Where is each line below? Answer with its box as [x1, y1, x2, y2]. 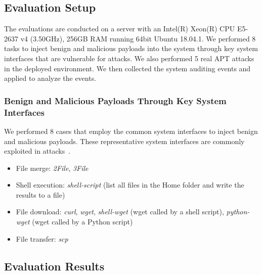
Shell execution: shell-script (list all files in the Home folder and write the [16, 179, 244, 190]
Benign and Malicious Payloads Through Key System [4, 94, 227, 107]
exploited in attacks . [4, 146, 71, 156]
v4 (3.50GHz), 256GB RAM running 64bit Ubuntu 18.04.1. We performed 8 [20, 33, 256, 43]
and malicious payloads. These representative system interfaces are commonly [4, 135, 245, 146]
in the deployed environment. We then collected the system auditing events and [4, 63, 251, 73]
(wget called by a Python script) [32, 216, 133, 227]
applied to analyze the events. [4, 73, 97, 83]
